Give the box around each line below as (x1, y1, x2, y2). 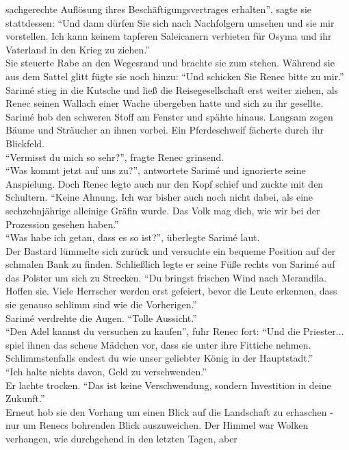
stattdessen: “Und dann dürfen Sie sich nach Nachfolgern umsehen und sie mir (5, 15, 335, 29)
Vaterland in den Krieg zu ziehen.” (5, 42, 150, 56)
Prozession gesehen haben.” (5, 216, 119, 231)
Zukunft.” (5, 391, 45, 405)
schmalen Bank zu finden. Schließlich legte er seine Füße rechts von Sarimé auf (5, 257, 335, 271)
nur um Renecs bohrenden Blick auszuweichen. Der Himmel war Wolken (5, 418, 309, 432)
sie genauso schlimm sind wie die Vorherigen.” (5, 297, 197, 312)
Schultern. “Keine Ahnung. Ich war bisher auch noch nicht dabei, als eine (5, 190, 313, 204)
